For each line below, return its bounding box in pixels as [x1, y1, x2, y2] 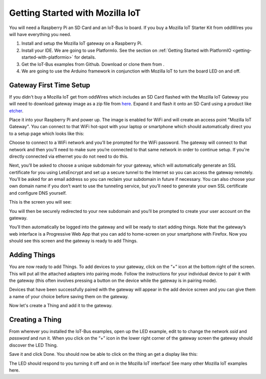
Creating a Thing [9, 315, 62, 324]
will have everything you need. [9, 31, 71, 37]
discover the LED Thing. [9, 342, 58, 348]
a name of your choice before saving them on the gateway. [9, 293, 129, 299]
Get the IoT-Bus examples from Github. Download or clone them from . [21, 61, 165, 67]
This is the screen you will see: [9, 199, 72, 205]
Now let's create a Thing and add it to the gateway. [9, 303, 113, 309]
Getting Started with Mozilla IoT [9, 7, 141, 18]
